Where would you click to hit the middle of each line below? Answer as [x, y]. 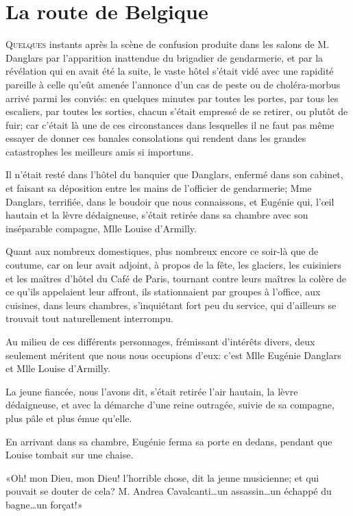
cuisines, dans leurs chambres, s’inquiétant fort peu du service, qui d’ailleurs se [171, 305]
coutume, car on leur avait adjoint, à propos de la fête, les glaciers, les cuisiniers [173, 265]
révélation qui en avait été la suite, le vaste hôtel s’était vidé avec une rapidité [170, 71]
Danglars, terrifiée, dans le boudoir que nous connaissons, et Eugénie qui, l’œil [170, 201]
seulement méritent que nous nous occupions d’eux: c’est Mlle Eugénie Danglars [173, 355]
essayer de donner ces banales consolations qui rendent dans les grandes [156, 138]
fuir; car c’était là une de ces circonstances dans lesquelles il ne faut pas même [170, 124]
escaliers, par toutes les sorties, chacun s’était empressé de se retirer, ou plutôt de [177, 111]
